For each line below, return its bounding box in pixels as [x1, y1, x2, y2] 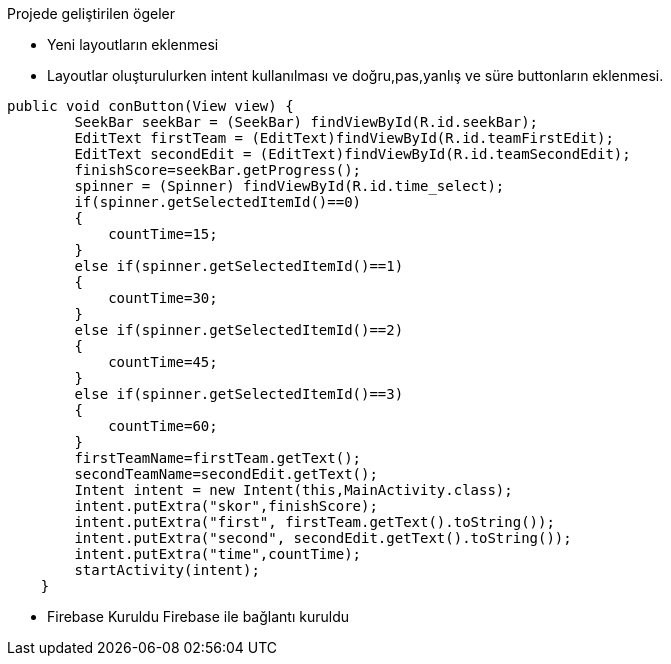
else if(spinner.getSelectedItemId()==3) [74, 386, 404, 402]
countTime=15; [108, 226, 218, 242]
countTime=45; [108, 354, 218, 370]
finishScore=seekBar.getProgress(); [74, 162, 362, 178]
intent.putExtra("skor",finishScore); [74, 498, 378, 514]
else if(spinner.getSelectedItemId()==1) [74, 258, 404, 274]
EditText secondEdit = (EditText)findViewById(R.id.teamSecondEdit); [74, 146, 631, 162]
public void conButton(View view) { [7, 98, 294, 114]
